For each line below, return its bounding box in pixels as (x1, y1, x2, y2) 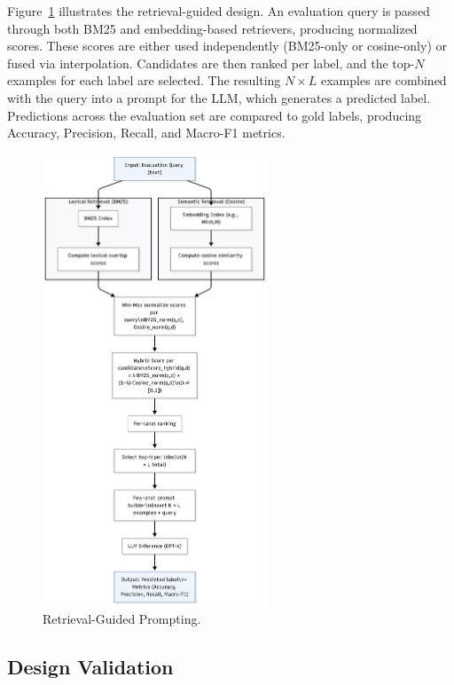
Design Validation (7, 653, 174, 681)
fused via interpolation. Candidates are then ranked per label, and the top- (7, 53, 415, 72)
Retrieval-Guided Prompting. (43, 610, 201, 628)
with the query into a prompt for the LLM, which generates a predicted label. (7, 88, 431, 106)
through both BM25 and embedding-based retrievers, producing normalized (7, 19, 418, 37)
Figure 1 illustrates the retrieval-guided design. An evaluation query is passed (7, 2, 430, 20)
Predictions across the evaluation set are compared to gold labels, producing (7, 106, 422, 124)
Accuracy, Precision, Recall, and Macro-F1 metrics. (7, 123, 286, 142)
